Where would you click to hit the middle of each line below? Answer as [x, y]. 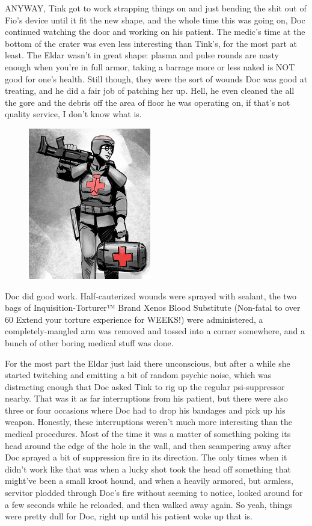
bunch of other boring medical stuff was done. [89, 342]
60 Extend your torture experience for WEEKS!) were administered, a [134, 319]
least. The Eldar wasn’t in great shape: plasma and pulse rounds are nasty [142, 55]
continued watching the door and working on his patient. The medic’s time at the [155, 32]
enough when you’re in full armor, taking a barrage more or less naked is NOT [150, 66]
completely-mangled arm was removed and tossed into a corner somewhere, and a [155, 331]
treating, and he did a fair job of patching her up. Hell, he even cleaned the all [150, 90]
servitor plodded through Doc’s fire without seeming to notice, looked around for [154, 493]
